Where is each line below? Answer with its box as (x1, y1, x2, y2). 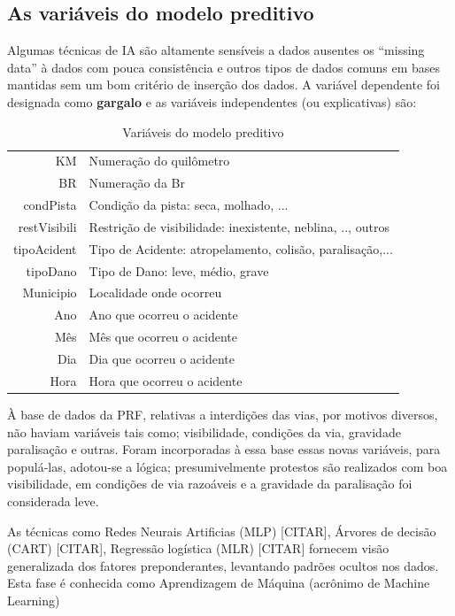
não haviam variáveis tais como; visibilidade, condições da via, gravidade (7, 422, 401, 441)
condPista (23, 196, 77, 214)
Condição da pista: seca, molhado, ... (89, 196, 289, 214)
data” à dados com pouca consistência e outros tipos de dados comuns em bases (7, 58, 441, 76)
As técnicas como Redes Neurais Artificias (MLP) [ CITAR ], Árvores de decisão (7, 521, 436, 540)
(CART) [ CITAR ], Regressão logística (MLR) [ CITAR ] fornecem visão (7, 539, 389, 558)
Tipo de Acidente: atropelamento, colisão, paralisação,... (89, 239, 393, 258)
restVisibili (18, 217, 77, 235)
